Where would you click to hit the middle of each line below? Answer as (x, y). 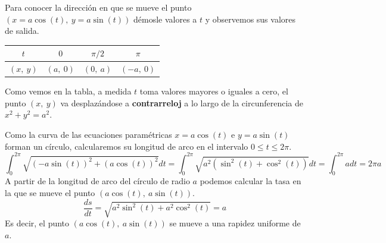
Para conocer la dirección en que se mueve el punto (98, 7)
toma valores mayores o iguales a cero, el (214, 91)
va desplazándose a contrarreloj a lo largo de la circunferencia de (182, 102)
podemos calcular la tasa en (250, 181)
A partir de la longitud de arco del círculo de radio (97, 181)
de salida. (22, 31)
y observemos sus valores (250, 19)
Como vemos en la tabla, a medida (68, 91)
